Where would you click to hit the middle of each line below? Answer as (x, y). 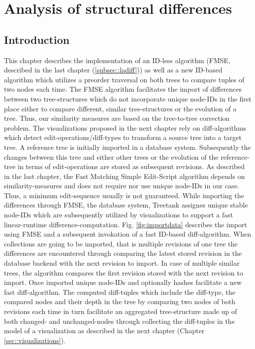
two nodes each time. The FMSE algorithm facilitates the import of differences (123, 89)
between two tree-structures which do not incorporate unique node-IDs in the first (128, 98)
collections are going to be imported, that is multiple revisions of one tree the (121, 243)
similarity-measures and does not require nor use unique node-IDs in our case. (122, 186)
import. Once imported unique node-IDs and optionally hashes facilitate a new (123, 282)
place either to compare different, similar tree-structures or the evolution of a (120, 108)
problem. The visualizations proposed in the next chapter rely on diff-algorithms (125, 127)
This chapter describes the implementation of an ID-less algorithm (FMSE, (117, 60)
